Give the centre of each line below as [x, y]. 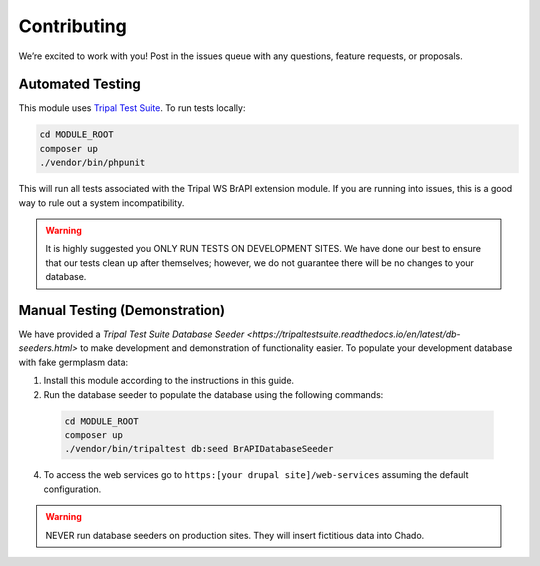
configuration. [72, 489]
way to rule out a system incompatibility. [101, 202]
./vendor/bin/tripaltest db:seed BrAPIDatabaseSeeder [199, 449]
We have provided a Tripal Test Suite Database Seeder [131, 334]
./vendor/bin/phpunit [92, 163]
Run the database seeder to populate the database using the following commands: [213, 394]
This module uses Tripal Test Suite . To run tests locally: [132, 108]
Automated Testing [80, 84]
